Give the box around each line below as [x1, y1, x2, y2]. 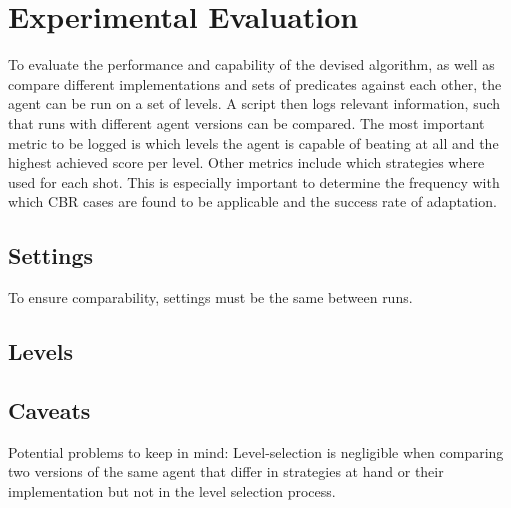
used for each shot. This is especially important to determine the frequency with [8, 171, 500, 192]
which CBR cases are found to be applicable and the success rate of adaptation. [8, 191, 497, 212]
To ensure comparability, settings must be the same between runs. [8, 287, 413, 308]
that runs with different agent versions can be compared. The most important [8, 112, 485, 133]
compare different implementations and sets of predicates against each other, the [8, 73, 502, 94]
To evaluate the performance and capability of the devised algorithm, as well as [8, 54, 495, 75]
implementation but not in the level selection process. [8, 480, 336, 501]
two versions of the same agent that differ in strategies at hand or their [8, 461, 444, 482]
